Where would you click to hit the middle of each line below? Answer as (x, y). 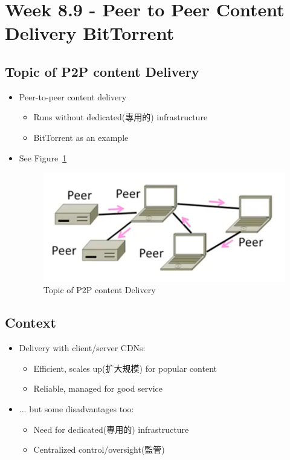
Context (31, 322)
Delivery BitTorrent (90, 33)
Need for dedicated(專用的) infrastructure (111, 429)
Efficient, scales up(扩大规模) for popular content (125, 368)
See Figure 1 (43, 157)
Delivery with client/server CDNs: (82, 348)
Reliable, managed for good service (98, 388)
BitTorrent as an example (81, 137)
